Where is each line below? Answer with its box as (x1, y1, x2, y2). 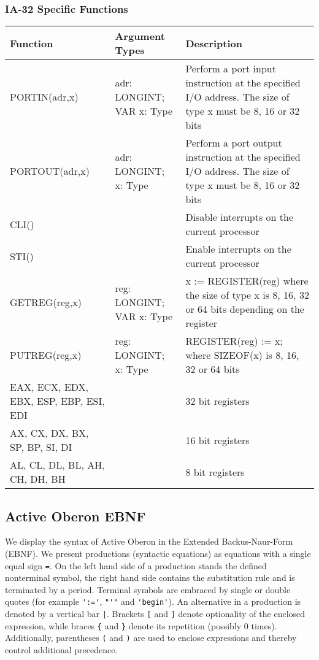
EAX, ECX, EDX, (10, 380, 89, 394)
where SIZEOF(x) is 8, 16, (185, 348, 299, 363)
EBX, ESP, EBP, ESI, (10, 394, 105, 409)
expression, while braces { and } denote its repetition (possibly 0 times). (5, 619, 277, 632)
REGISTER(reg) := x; (185, 334, 283, 348)
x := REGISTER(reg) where (185, 274, 309, 288)
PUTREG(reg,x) (10, 348, 82, 363)
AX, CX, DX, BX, (10, 426, 89, 440)
